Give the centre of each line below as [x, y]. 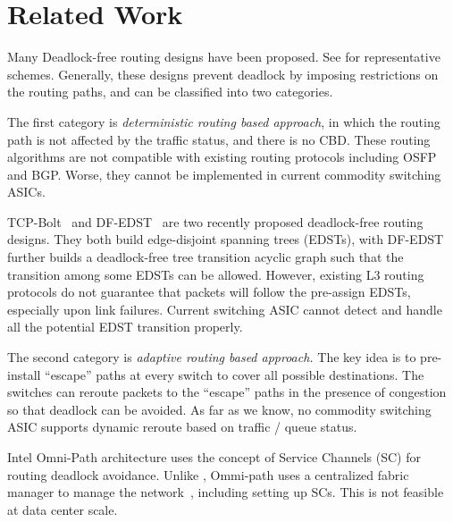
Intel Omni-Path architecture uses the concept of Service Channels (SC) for [214, 457]
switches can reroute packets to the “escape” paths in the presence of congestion [227, 392]
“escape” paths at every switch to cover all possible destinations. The [235, 374]
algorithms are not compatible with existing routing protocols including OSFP [222, 157]
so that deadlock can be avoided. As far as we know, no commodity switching [219, 409]
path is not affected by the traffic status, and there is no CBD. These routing [219, 139]
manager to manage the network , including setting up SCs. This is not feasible [226, 492]
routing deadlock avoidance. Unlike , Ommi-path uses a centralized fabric [208, 474]
